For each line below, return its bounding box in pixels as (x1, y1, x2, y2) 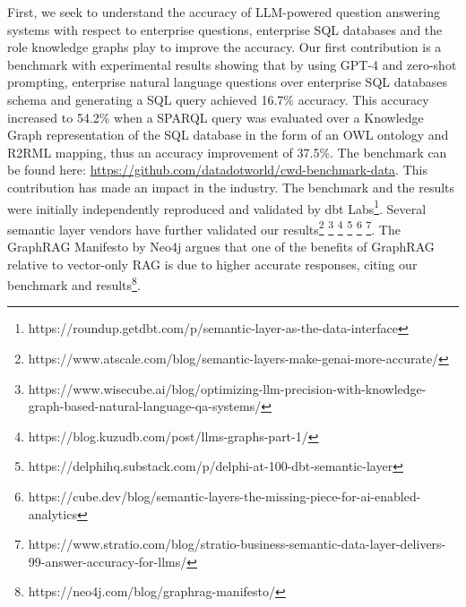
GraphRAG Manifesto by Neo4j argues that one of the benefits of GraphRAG (7, 237, 435, 256)
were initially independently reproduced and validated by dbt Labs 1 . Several (7, 196, 427, 218)
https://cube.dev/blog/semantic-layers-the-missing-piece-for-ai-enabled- (28, 487, 421, 506)
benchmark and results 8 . (7, 273, 141, 294)
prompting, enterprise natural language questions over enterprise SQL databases (7, 73, 447, 91)
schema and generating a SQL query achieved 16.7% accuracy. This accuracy (7, 90, 429, 108)
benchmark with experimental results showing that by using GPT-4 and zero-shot (7, 55, 457, 73)
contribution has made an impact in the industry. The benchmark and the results (7, 177, 455, 196)
